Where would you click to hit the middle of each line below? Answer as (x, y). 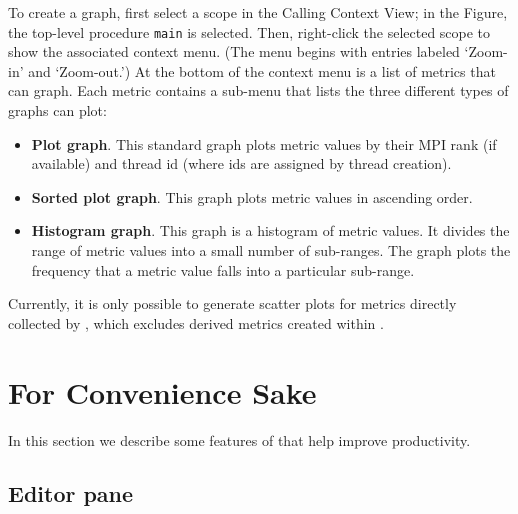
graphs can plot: (57, 110)
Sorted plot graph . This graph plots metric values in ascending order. (252, 196)
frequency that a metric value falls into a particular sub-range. (223, 269)
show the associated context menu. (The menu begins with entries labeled (234, 51)
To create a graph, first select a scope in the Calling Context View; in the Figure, (258, 12)
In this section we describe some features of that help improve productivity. (239, 439)
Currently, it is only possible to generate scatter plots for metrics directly (232, 303)
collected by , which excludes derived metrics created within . (196, 322)
